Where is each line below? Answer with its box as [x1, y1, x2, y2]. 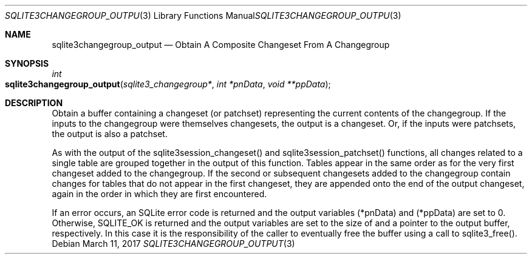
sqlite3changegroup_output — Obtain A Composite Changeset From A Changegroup [52, 39, 390, 50]
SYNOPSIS [5, 58, 49, 69]
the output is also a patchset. [52, 129, 168, 139]
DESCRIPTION [5, 98, 63, 108]
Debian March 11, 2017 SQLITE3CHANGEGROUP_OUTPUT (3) [52, 238, 295, 249]
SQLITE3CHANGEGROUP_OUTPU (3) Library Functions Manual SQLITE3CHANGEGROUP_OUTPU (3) [5, 10, 401, 21]
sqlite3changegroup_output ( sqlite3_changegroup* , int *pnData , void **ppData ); [5, 79, 331, 89]
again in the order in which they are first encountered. [52, 189, 267, 199]
